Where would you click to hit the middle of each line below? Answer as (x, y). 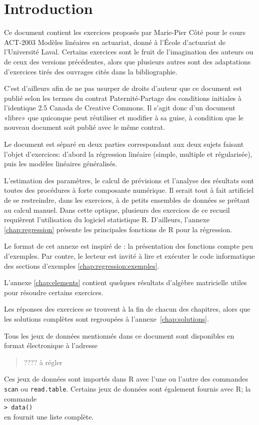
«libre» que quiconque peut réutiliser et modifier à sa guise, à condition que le (124, 117)
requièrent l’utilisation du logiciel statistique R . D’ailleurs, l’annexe (107, 219)
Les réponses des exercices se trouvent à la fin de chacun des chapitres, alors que (127, 309)
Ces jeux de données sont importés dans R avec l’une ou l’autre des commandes (126, 379)
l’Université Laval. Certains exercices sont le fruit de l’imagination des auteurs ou (129, 52)
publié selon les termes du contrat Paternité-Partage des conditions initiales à (123, 98)
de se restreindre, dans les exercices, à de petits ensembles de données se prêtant (127, 200)
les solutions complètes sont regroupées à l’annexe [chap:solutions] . (106, 318)
